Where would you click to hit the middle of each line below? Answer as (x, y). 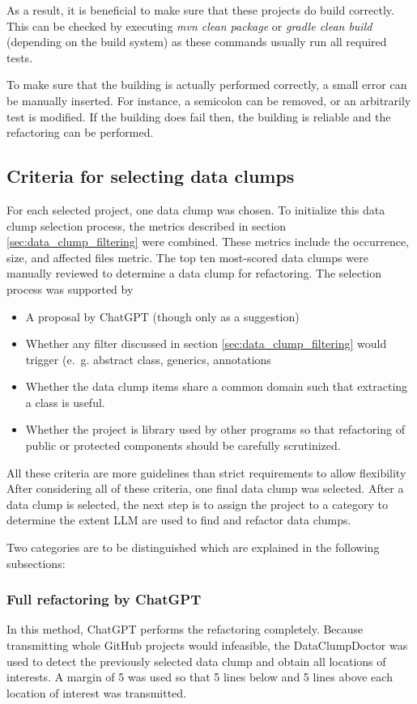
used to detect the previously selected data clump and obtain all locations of (196, 661)
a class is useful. (65, 402)
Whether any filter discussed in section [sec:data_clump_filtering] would (206, 344)
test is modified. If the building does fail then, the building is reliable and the (199, 116)
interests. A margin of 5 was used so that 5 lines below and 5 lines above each (200, 677)
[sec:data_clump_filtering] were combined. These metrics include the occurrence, (208, 242)
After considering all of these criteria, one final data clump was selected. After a (205, 488)
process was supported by (70, 288)
